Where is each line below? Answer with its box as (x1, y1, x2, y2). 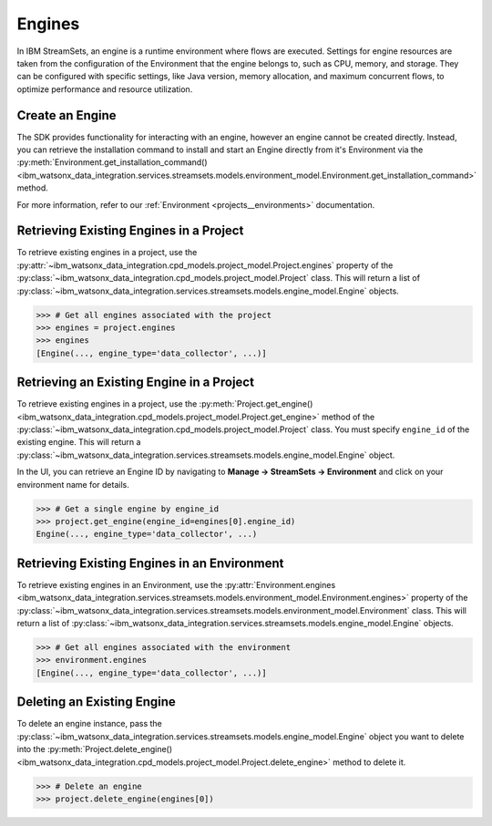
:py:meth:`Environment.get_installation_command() (16, 157, 209, 168)
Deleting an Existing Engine (16, 694, 177, 710)
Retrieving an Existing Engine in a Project (16, 375, 255, 390)
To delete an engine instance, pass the (16, 718, 163, 729)
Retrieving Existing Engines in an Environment (16, 555, 284, 571)
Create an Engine (16, 108, 118, 123)
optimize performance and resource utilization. (16, 83, 193, 95)
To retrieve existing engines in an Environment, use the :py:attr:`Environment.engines (16, 579, 336, 590)
